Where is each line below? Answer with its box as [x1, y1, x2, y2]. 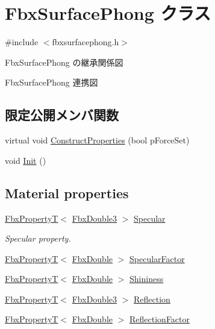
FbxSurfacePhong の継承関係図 [5, 55, 123, 68]
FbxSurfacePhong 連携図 [5, 76, 98, 89]
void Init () [5, 154, 46, 166]
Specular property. [5, 232, 71, 245]
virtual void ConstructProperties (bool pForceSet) [5, 134, 190, 146]
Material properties [5, 183, 129, 202]
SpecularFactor [129, 252, 185, 265]
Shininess [129, 272, 164, 285]
